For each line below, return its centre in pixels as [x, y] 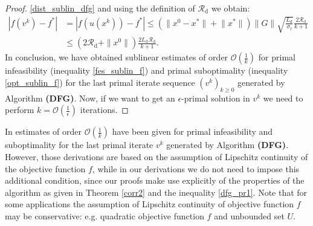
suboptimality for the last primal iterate [79, 145]
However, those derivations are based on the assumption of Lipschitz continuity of [156, 157]
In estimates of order [43, 131]
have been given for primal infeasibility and [192, 131]
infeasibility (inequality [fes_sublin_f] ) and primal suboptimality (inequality [147, 70]
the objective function [45, 168]
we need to [283, 98]
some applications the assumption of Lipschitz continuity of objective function [150, 204]
